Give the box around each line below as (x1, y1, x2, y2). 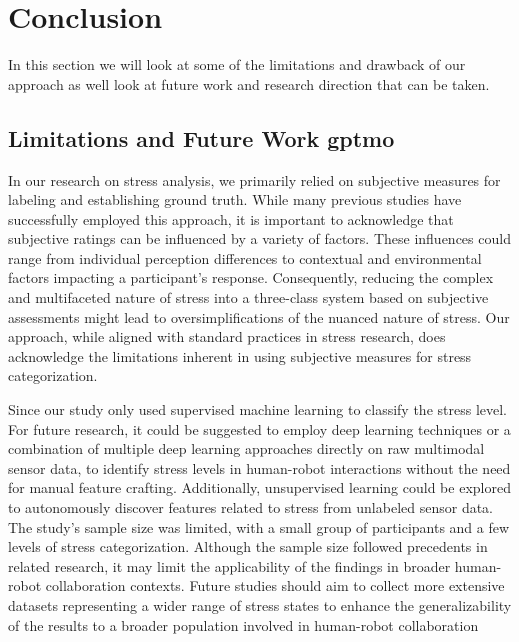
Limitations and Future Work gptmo (8, 122, 395, 153)
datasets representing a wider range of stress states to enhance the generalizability (8, 594, 512, 615)
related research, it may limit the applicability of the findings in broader (8, 555, 451, 576)
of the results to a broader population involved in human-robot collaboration (8, 614, 479, 635)
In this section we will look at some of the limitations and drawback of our (8, 54, 466, 75)
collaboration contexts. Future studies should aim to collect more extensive (45, 575, 505, 596)
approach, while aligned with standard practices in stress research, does (8, 326, 446, 347)
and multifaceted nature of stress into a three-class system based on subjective (8, 287, 489, 308)
